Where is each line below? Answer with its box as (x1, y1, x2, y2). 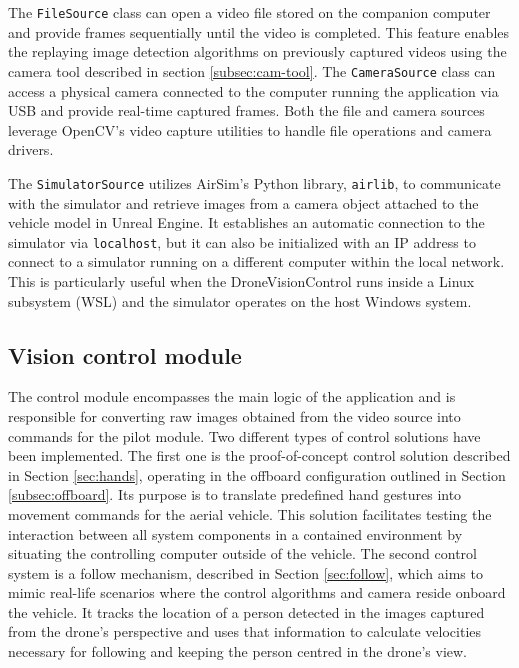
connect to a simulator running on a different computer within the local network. (8, 251, 505, 272)
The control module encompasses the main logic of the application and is (8, 386, 456, 407)
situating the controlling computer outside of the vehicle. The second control (8, 543, 477, 564)
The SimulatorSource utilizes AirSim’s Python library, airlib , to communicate (8, 172, 501, 193)
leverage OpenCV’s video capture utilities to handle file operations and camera (8, 119, 492, 140)
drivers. (8, 139, 54, 160)
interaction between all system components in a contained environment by (8, 523, 463, 544)
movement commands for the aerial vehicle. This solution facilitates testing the (8, 503, 492, 524)
